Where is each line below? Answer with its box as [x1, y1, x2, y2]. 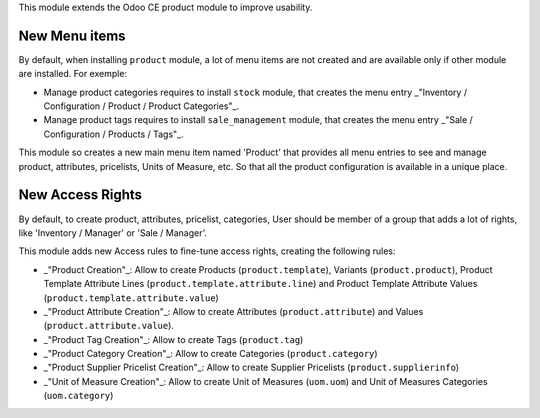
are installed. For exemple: [18, 68, 128, 80]
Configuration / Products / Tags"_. [43, 128, 184, 140]
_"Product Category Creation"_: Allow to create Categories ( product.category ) [43, 348, 379, 360]
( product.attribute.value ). [43, 320, 175, 332]
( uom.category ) [43, 390, 114, 402]
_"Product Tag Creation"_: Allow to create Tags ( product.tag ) [43, 333, 304, 345]
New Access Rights [18, 186, 143, 204]
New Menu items [18, 27, 126, 44]
